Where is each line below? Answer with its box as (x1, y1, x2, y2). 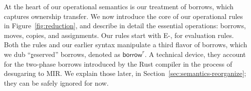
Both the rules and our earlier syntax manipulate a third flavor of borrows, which (4, 39, 247, 50)
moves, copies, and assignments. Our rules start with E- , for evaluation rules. (4, 30, 234, 40)
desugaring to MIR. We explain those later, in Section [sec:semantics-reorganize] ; (4, 68, 246, 78)
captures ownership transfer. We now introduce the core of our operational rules (4, 11, 243, 21)
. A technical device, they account (145, 49, 246, 59)
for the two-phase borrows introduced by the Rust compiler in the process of (4, 58, 232, 69)
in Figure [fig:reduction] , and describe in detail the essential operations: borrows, (4, 20, 246, 31)
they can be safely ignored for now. (4, 77, 109, 88)
